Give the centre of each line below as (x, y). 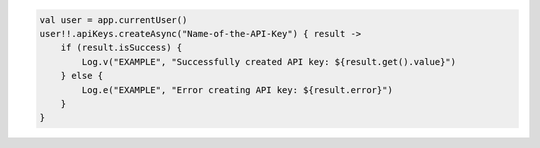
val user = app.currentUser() (113, 19)
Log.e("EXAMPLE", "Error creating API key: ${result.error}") (237, 89)
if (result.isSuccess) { (121, 48)
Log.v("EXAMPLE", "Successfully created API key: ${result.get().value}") (269, 61)
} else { (82, 76)
